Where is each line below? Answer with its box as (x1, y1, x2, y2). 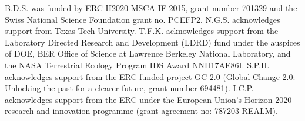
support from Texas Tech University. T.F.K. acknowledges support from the (5, 25, 279, 37)
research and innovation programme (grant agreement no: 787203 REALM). (5, 105, 278, 117)
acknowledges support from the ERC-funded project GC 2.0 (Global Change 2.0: (5, 70, 296, 82)
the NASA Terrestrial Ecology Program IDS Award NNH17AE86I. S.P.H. (5, 58, 270, 71)
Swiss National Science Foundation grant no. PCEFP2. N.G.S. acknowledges (5, 13, 280, 25)
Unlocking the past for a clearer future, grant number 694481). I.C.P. (5, 82, 254, 94)
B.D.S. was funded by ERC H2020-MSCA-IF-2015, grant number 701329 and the (5, 2, 297, 13)
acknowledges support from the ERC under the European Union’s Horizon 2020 (5, 93, 292, 105)
